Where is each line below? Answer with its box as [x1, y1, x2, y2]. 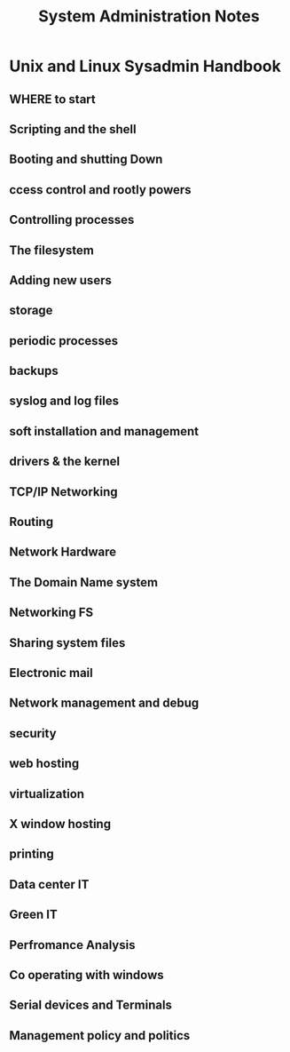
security [9, 726, 57, 741]
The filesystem [9, 243, 95, 258]
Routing [9, 514, 54, 530]
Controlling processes [9, 212, 135, 227]
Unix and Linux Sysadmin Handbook [9, 56, 281, 76]
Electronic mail [9, 665, 93, 681]
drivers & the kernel [9, 454, 121, 469]
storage [9, 303, 53, 318]
